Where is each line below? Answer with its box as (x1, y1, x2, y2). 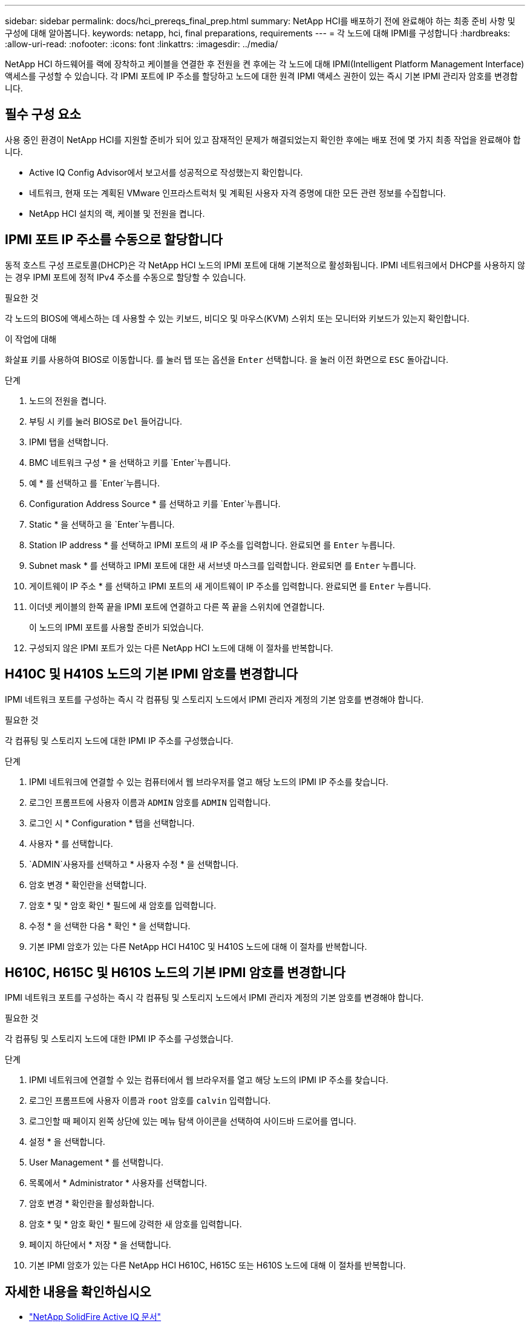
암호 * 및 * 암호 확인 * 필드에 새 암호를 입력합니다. (29, 900, 217, 910)
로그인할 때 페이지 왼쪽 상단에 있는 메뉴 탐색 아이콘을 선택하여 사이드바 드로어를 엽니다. (29, 1116, 356, 1127)
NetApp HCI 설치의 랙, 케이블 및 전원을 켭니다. (29, 208, 205, 219)
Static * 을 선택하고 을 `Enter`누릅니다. (29, 519, 175, 529)
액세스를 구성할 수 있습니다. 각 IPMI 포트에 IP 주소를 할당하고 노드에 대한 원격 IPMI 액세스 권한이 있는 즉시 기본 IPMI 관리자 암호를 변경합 (5, 71, 518, 81)
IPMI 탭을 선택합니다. (29, 436, 109, 447)
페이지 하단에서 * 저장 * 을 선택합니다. (29, 1239, 171, 1250)
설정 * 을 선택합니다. (29, 1136, 105, 1147)
